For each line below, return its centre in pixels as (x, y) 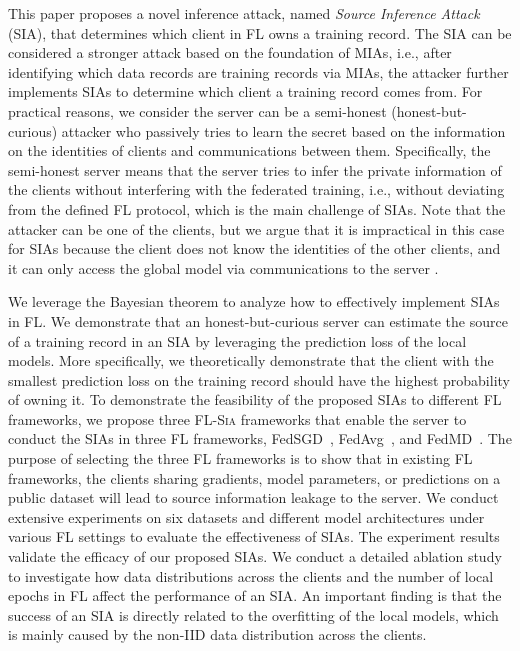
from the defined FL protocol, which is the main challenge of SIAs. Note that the (257, 208)
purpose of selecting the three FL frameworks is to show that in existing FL (240, 458)
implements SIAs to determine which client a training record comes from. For (245, 91)
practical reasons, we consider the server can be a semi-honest (197, 110)
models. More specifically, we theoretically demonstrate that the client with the (251, 360)
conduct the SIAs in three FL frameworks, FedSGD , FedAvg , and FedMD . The (260, 438)
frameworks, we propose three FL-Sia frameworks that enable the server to (237, 418)
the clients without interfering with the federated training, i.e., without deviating (256, 189)
